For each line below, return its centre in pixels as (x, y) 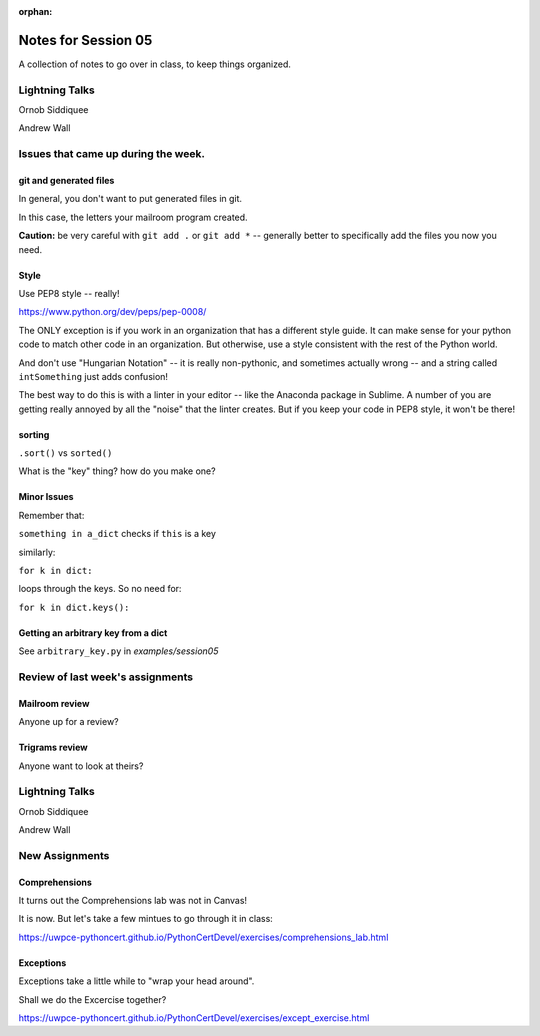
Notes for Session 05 (85, 40)
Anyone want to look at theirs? (81, 766)
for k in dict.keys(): (74, 607)
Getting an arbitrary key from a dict (93, 632)
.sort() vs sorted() (65, 453)
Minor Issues (46, 497)
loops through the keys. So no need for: (100, 589)
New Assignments (64, 855)
